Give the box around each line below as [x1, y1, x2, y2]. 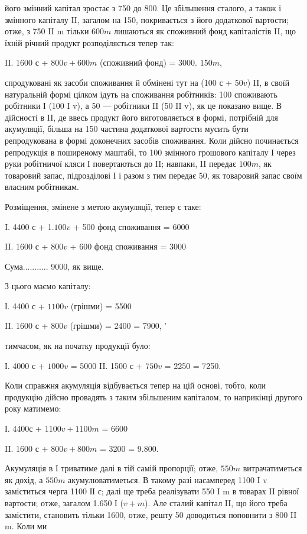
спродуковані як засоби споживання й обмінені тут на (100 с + [5, 76, 233, 88]
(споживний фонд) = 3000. [100, 56, 197, 69]
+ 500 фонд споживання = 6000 [73, 220, 190, 232]
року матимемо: [5, 402, 61, 415]
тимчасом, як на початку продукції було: [5, 339, 151, 352]
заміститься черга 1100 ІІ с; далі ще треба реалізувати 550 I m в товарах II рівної [5, 485, 299, 497]
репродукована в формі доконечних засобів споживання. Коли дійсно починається [5, 134, 299, 146]
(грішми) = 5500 [70, 299, 132, 312]
